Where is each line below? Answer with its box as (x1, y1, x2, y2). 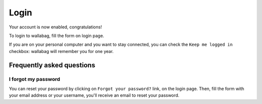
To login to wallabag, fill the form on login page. (9, 33, 104, 39)
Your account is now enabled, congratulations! (9, 24, 102, 30)
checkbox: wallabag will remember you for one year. (9, 48, 114, 54)
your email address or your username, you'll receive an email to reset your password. (9, 92, 180, 98)
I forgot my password (9, 76, 61, 82)
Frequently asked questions (9, 61, 96, 69)
